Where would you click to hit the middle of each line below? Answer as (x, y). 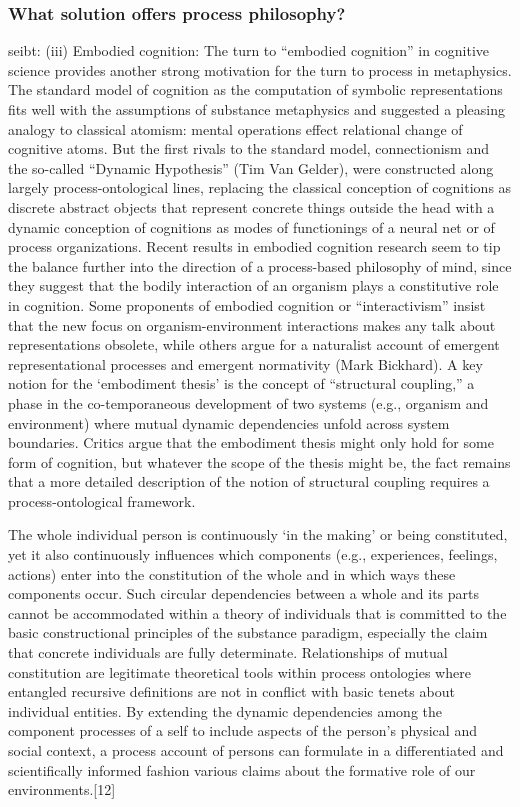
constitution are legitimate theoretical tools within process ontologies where (239, 671)
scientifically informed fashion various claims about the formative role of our (242, 769)
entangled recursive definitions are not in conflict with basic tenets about (231, 691)
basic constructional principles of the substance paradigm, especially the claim (248, 632)
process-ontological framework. (102, 500)
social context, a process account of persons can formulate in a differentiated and (256, 750)
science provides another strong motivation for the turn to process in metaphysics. (260, 69)
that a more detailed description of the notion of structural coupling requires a (249, 481)
